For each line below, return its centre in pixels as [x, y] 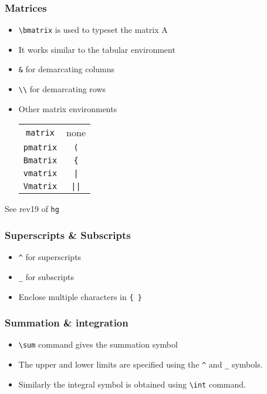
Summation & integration [67, 323]
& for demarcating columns [67, 69]
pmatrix [40, 148]
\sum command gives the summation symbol [98, 344]
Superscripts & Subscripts [68, 235]
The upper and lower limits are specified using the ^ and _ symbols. [141, 364]
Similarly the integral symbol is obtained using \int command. [132, 384]
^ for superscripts [50, 257]
